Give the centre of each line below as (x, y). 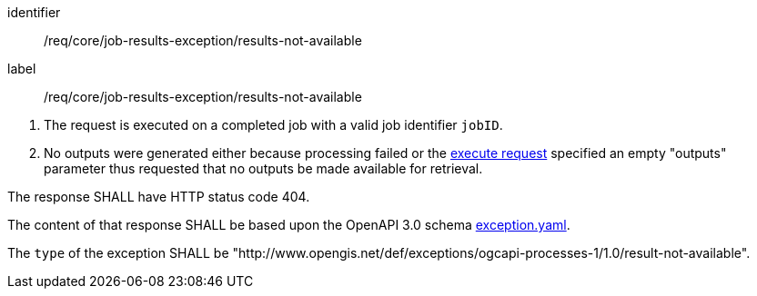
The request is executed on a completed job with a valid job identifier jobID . (273, 125)
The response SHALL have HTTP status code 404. (159, 197)
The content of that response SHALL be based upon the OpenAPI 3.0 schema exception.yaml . (289, 225)
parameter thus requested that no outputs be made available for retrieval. (263, 168)
